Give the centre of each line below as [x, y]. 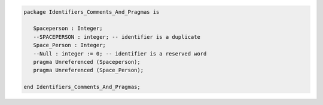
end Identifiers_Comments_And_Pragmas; [82, 87]
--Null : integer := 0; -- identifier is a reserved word [120, 53]
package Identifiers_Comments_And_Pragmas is [92, 12]
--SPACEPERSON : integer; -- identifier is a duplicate [117, 37]
